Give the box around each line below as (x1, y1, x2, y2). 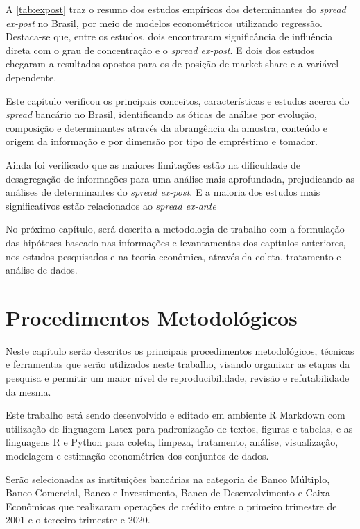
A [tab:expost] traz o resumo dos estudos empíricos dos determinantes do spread (6, 2, 346, 16)
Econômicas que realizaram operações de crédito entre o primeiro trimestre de (6, 498, 337, 513)
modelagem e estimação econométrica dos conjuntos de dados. (6, 448, 269, 462)
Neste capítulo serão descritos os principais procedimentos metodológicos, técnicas (6, 343, 354, 358)
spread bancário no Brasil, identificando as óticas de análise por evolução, (6, 107, 318, 121)
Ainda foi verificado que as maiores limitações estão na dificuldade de (6, 157, 301, 171)
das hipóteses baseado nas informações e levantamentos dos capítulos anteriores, (6, 235, 346, 249)
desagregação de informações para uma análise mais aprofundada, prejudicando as (6, 171, 355, 185)
